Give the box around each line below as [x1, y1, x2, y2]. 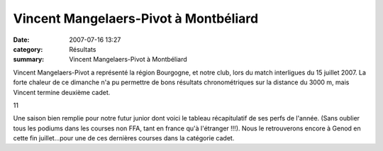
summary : [13, 55, 45, 64]
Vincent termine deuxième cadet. [13, 88, 111, 96]
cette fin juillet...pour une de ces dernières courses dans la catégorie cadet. [13, 134, 235, 142]
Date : [13, 35, 30, 44]
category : [13, 45, 43, 53]
